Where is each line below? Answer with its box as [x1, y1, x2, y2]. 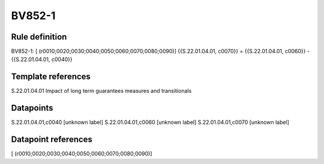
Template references [11, 72, 91, 82]
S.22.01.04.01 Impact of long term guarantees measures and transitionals [11, 87, 192, 95]
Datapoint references [11, 135, 93, 145]
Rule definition [11, 32, 67, 42]
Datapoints [11, 103, 53, 113]
